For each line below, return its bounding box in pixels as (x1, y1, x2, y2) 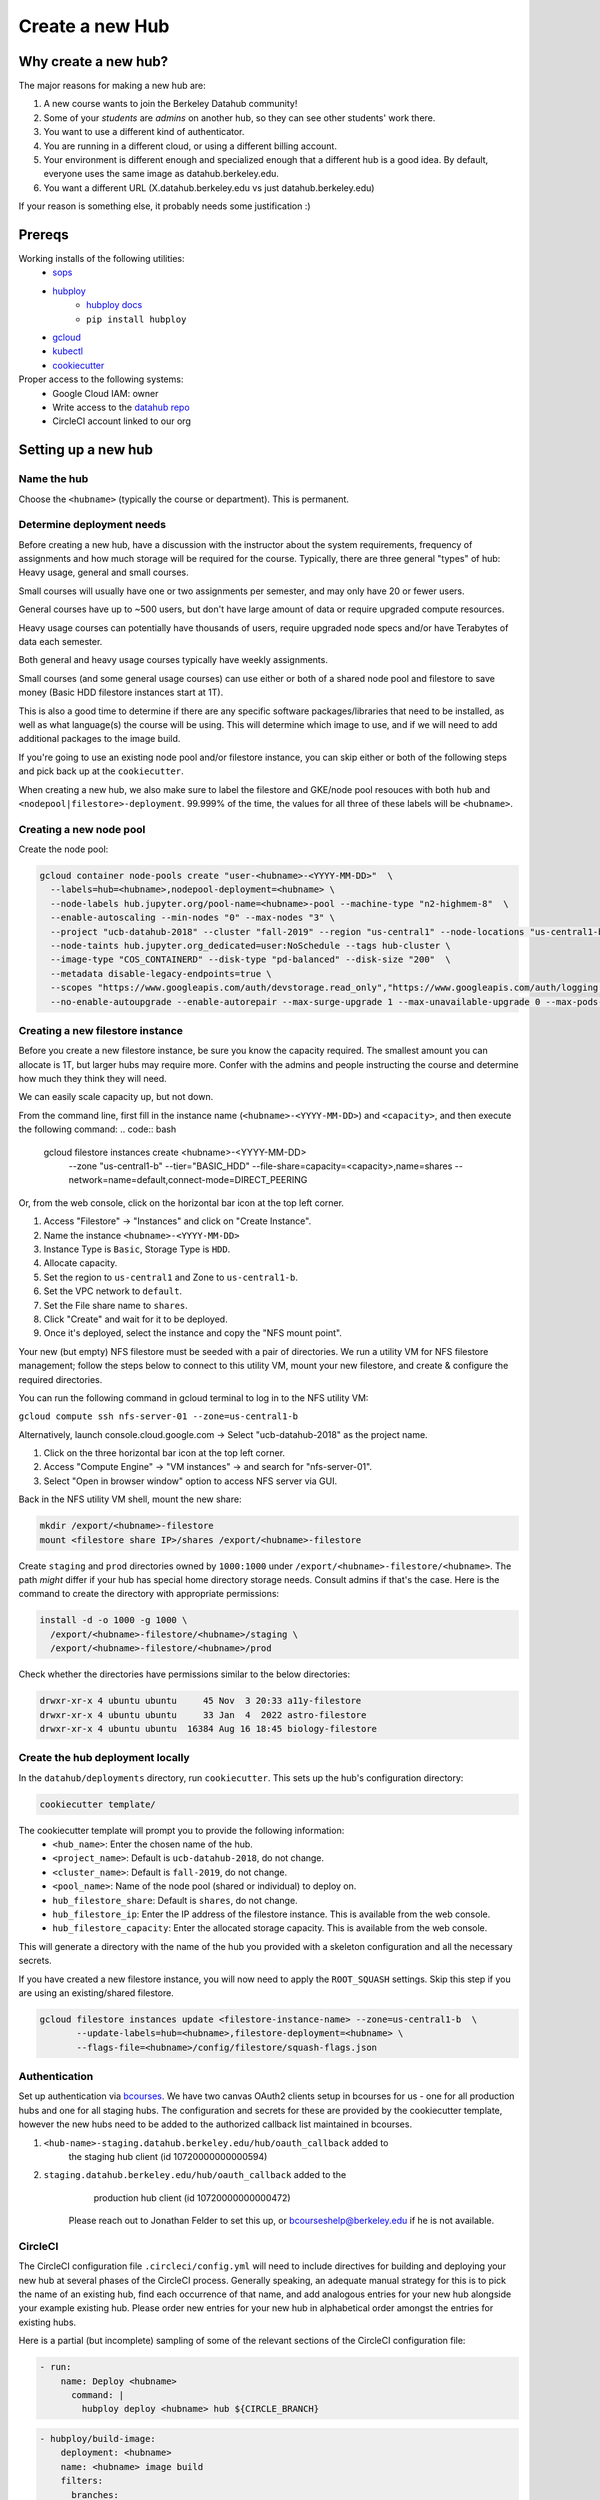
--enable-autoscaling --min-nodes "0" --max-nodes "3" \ (50, 912, 335, 924)
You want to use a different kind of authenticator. (43, 126, 245, 138)
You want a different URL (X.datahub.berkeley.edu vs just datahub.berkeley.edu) (43, 181, 375, 194)
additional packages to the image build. (18, 733, 181, 745)
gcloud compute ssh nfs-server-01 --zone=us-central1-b (18, 1411, 299, 1422)
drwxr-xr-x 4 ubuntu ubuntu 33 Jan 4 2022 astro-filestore (39, 1709, 367, 1720)
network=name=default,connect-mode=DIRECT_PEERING (68, 1174, 308, 1186)
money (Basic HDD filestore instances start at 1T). (18, 686, 224, 699)
